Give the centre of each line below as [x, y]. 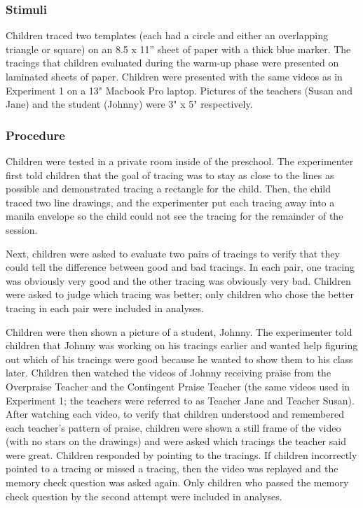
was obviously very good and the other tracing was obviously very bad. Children [178, 280]
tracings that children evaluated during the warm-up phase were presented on [172, 63]
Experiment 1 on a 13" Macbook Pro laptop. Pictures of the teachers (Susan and [179, 90]
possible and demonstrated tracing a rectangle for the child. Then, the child [168, 189]
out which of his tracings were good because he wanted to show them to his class [179, 359]
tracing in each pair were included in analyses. [105, 308]
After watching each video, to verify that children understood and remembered [175, 414]
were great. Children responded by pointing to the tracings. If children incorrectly [181, 454]
